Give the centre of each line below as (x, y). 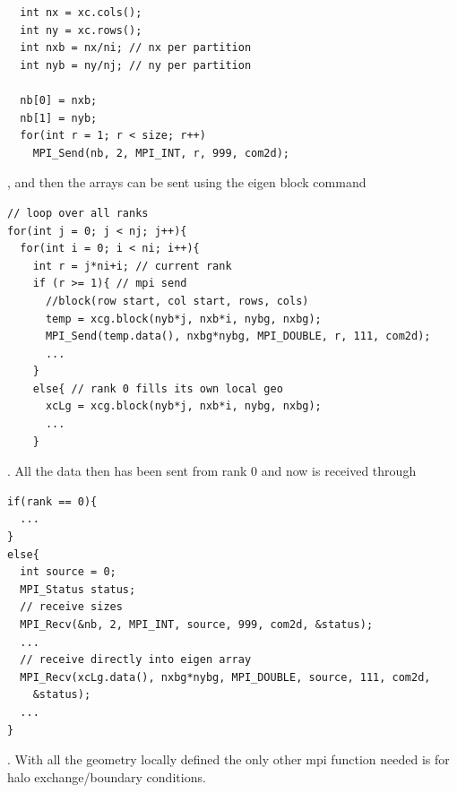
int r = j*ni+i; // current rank (132, 266)
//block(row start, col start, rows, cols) (177, 301)
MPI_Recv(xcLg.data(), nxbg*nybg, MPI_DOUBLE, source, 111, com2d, (225, 677)
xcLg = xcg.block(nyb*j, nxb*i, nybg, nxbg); (183, 406)
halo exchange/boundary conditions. (107, 776)
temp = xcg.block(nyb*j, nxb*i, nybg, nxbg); (183, 319)
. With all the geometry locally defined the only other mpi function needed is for (228, 759)
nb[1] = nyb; (59, 118)
